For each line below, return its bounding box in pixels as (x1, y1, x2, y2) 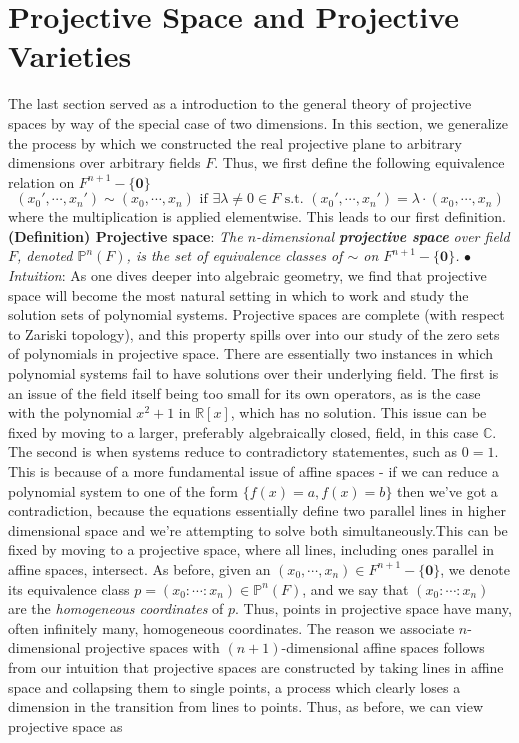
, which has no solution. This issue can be (230, 402, 487, 423)
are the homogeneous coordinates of (8, 598, 224, 619)
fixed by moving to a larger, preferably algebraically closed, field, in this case (8, 421, 479, 442)
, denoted (17, 245, 73, 266)
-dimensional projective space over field (256, 225, 510, 246)
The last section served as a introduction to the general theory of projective (8, 93, 472, 114)
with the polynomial (8, 402, 132, 423)
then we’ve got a (397, 480, 498, 501)
